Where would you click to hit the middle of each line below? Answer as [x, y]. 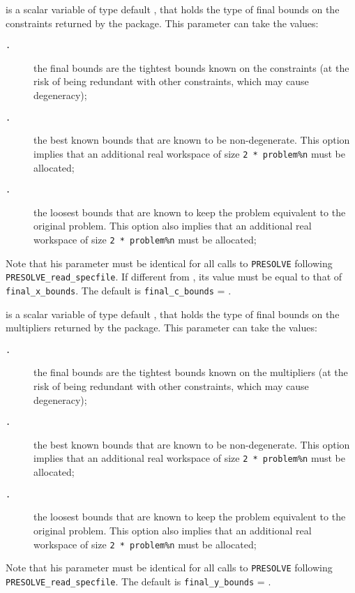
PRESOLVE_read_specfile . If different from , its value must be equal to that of [174, 277]
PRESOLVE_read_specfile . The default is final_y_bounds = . [138, 581]
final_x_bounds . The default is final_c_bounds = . [119, 290]
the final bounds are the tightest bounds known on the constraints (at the [191, 67]
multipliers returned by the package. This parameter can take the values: [161, 328]
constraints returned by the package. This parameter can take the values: [162, 23]
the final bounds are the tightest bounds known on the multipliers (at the [191, 372]
